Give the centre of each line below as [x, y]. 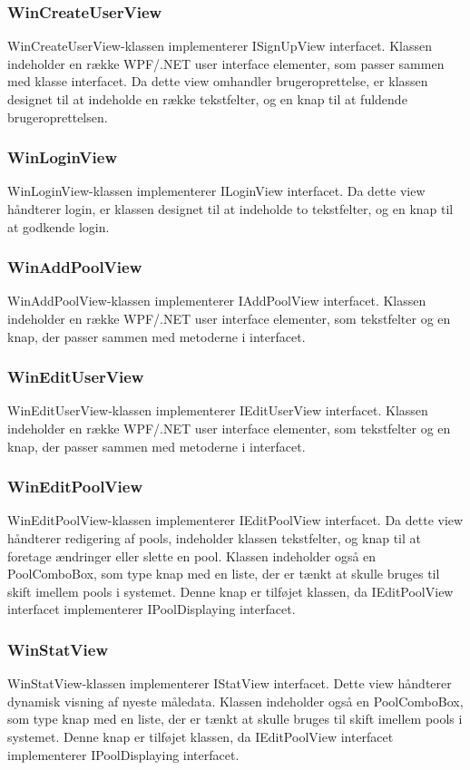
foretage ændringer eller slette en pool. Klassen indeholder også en [192, 556]
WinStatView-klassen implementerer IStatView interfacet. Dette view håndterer [230, 683]
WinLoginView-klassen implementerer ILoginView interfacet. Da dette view [216, 191]
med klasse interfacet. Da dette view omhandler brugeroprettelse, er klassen [218, 81]
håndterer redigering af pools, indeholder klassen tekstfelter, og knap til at [214, 538]
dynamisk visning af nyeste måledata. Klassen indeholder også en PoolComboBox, [235, 701]
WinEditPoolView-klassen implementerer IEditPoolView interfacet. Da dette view [235, 520]
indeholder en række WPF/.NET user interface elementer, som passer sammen [226, 63]
